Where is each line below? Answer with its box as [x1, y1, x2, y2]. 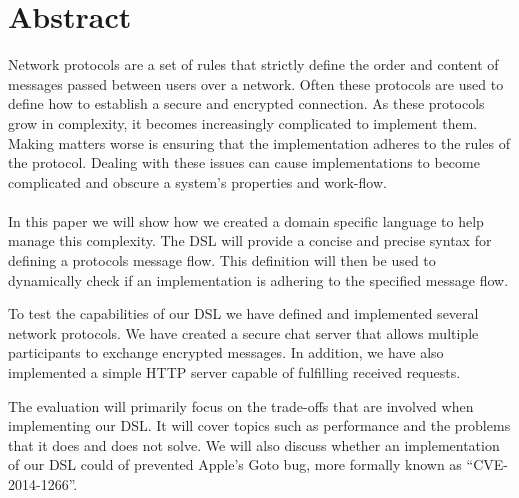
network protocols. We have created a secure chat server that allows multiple [8, 322, 479, 343]
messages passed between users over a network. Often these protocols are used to [8, 73, 504, 94]
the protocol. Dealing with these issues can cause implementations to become [8, 152, 480, 173]
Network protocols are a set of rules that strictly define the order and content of [8, 54, 499, 75]
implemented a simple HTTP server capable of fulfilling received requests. [8, 362, 461, 383]
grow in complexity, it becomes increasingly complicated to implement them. [8, 112, 478, 133]
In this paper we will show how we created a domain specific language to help [8, 210, 484, 231]
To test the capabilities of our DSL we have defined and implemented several [8, 303, 479, 324]
